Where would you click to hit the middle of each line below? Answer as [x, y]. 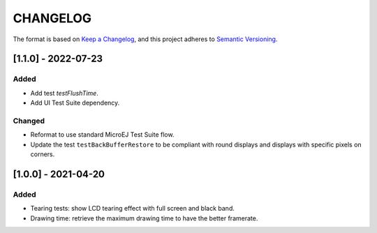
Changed [29, 121]
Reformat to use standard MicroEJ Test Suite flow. [102, 135]
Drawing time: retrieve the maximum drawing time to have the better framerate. [144, 218]
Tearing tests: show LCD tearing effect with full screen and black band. [133, 209]
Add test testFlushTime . [65, 93]
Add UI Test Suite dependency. [75, 103]
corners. [43, 154]
